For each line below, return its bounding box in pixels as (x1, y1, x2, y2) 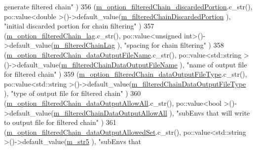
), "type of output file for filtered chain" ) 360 (4, 88, 141, 98)
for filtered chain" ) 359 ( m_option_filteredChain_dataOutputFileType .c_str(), (4, 69, 247, 79)
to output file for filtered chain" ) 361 (4, 117, 116, 127)
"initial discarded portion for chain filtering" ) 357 (4, 21, 154, 31)
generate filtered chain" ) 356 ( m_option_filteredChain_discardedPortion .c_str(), (4, 1, 253, 11)
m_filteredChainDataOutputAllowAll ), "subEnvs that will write (53, 107, 250, 118)
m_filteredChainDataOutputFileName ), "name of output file (61, 59, 247, 69)
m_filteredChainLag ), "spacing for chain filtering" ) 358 (53, 40, 224, 50)
